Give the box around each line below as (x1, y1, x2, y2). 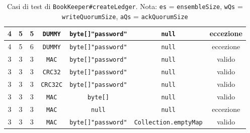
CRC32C (41, 81, 63, 88)
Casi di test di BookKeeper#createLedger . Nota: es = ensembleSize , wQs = (7, 1, 243, 11)
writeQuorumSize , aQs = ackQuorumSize (62, 11, 188, 21)
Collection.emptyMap (134, 118, 203, 126)
